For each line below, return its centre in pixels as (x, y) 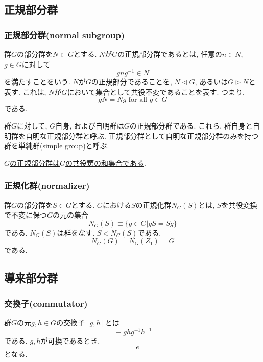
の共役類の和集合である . (106, 163)
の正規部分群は (35, 163)
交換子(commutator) (46, 303)
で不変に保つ (26, 215)
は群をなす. (76, 232)
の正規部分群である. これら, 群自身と (191, 126)
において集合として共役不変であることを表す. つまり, (156, 91)
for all (138, 100)
